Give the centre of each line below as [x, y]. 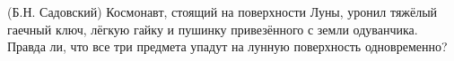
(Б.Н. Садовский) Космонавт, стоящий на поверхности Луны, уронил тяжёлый [223, 11]
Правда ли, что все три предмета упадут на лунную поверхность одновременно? [227, 46]
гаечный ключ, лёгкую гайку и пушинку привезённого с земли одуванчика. [213, 29]
